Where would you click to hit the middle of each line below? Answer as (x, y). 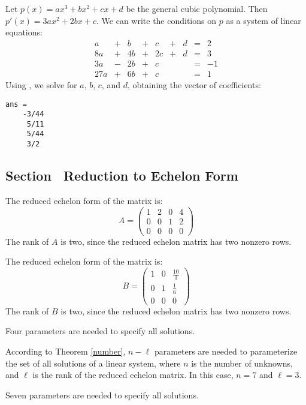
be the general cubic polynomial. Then (197, 8)
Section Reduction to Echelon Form (122, 175)
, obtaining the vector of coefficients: (194, 84)
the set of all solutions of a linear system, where (93, 363)
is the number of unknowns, (242, 363)
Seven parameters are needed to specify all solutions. (102, 394)
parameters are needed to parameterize (226, 351)
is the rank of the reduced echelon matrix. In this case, (133, 375)
